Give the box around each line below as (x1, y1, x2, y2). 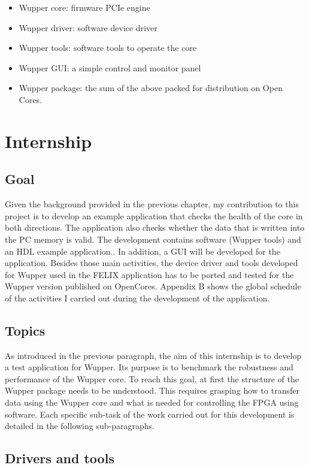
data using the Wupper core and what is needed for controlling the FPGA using (5, 396, 299, 409)
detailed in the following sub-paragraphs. (5, 419, 154, 432)
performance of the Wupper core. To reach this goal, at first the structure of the (5, 372, 299, 385)
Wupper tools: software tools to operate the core (19, 41, 197, 54)
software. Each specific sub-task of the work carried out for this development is (5, 407, 295, 420)
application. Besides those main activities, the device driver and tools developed (5, 256, 298, 269)
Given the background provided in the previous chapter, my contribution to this (5, 198, 299, 210)
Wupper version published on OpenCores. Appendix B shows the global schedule (5, 280, 301, 292)
